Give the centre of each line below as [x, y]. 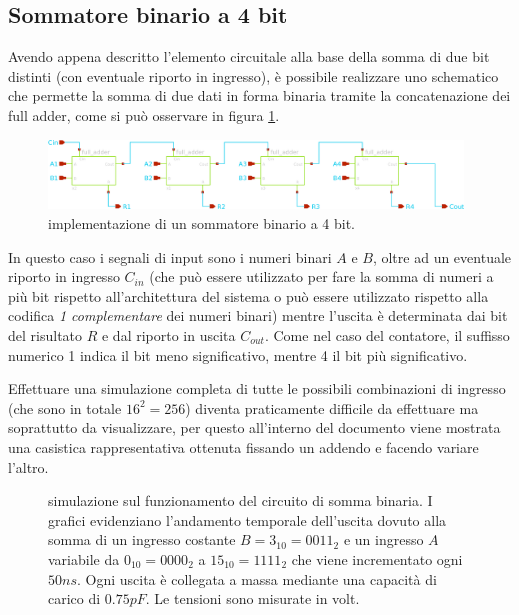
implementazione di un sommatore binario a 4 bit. [201, 223]
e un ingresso [383, 539]
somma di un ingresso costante [142, 539]
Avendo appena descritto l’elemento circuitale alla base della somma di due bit [249, 56]
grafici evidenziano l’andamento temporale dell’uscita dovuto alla [247, 519]
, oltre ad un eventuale [442, 256]
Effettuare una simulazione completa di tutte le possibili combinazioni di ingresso [257, 388]
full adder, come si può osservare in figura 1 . [144, 114]
